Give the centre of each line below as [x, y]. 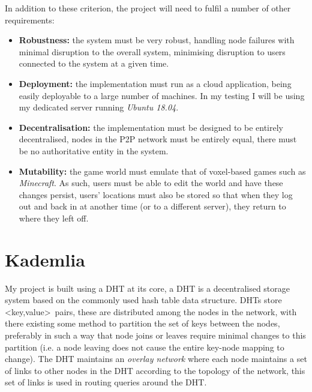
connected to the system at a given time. [94, 63]
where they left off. [54, 218]
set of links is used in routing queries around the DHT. [106, 382]
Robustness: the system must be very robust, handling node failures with [157, 40]
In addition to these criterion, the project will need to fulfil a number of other [148, 8]
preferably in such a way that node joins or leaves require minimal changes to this [155, 335]
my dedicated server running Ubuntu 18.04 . [99, 107]
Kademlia [45, 259]
